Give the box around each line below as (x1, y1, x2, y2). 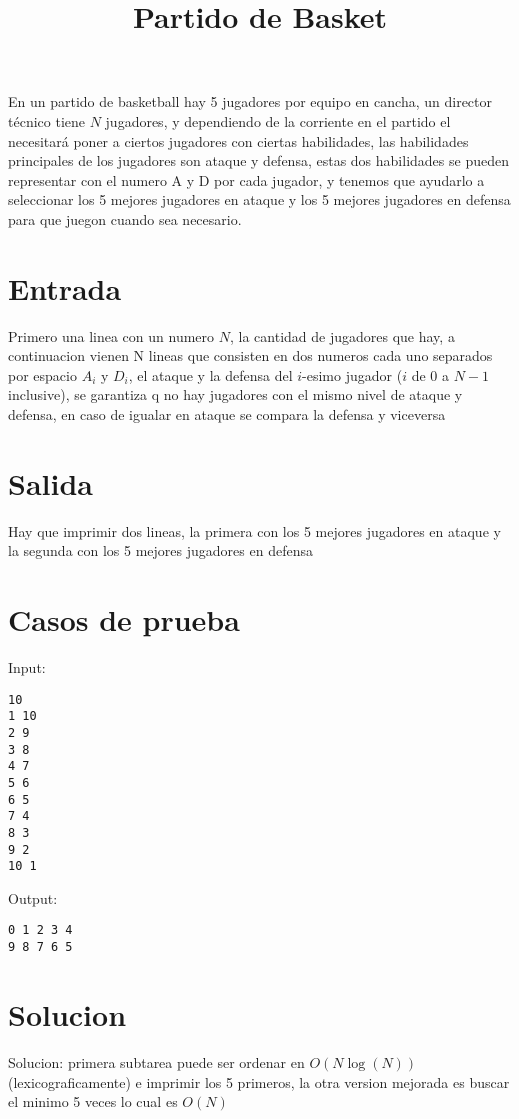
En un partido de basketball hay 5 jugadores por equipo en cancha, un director (8, 91, 492, 112)
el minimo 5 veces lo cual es (8, 1091, 178, 1112)
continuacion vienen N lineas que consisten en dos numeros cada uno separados (8, 345, 493, 366)
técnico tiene (8, 110, 85, 131)
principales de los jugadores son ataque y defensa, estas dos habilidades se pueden (8, 150, 509, 171)
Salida (8, 462, 93, 503)
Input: (8, 657, 46, 678)
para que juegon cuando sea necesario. (8, 208, 242, 229)
